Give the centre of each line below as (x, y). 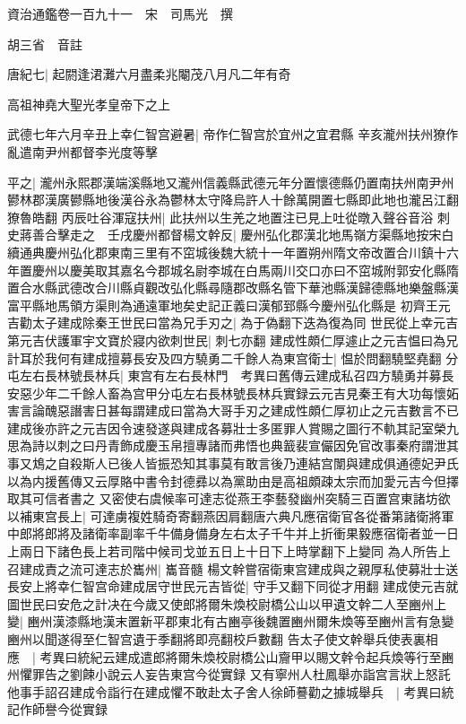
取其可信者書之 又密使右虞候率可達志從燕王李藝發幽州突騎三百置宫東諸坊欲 (229, 498)
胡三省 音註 (45, 44)
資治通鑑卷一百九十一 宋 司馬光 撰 (120, 13)
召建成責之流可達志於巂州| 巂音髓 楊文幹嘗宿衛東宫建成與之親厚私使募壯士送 (233, 568)
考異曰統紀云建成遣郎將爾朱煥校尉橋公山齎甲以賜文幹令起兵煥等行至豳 (247, 656)
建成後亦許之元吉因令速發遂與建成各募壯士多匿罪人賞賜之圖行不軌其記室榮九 (233, 427)
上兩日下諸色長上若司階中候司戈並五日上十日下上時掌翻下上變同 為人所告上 (229, 551)
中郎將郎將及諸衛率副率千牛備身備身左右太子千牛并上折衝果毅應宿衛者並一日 (233, 533)
